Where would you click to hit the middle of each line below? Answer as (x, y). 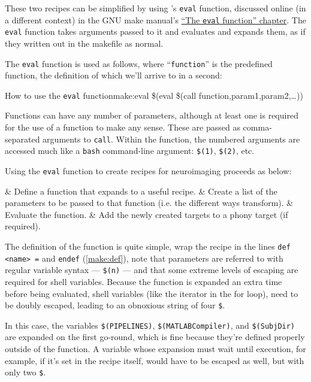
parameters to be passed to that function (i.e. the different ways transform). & (149, 203)
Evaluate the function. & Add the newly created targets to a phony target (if (147, 214)
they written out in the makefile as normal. (84, 43)
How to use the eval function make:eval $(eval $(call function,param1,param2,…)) (154, 95)
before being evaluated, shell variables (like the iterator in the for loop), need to (152, 293)
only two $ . (25, 372)
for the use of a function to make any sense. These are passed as (123, 127)
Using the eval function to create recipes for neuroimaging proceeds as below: (148, 170)
